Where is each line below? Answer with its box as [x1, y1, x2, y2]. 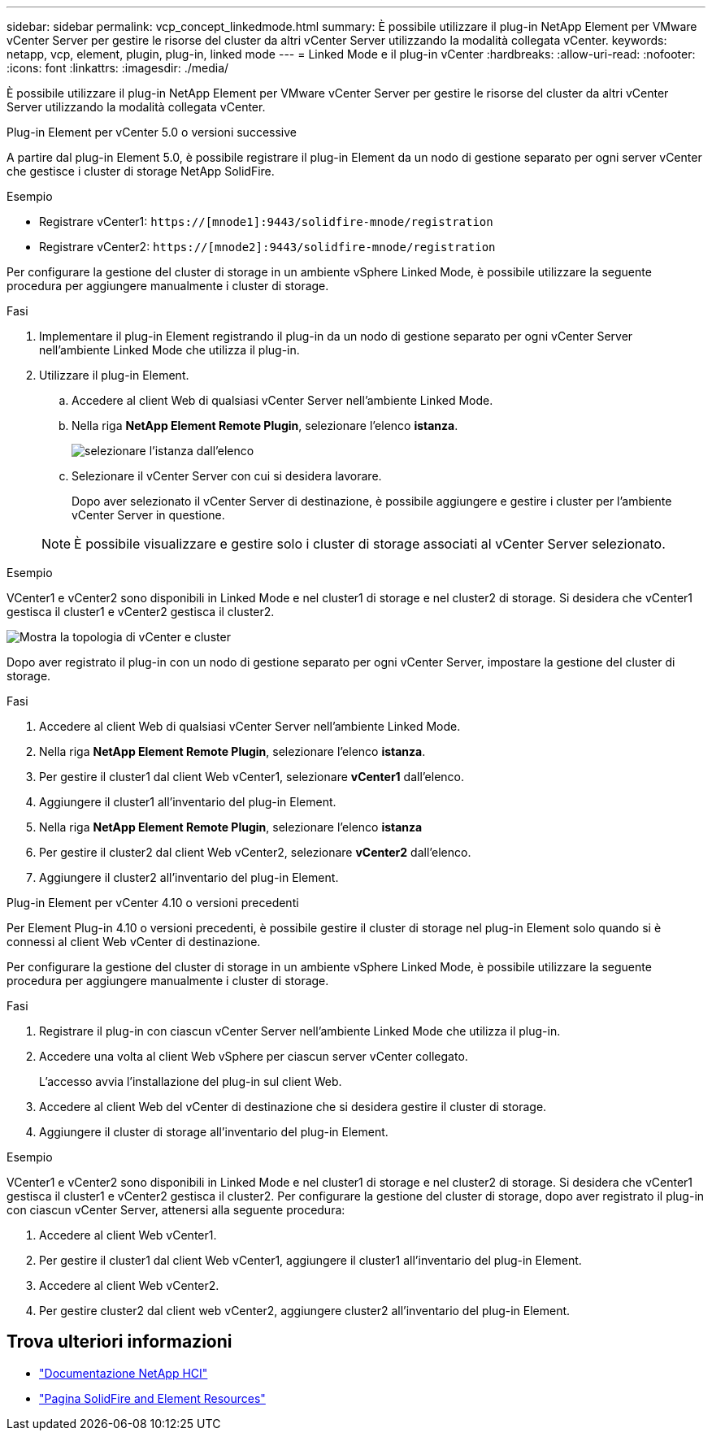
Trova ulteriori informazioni [7, 1331, 232, 1352]
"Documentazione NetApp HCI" [39, 1365, 208, 1380]
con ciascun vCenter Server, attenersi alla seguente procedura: [7, 1203, 345, 1217]
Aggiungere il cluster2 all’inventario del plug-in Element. [39, 870, 339, 884]
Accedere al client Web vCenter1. [39, 1228, 217, 1242]
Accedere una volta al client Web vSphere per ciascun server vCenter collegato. [39, 1049, 468, 1063]
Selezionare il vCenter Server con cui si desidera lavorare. [72, 469, 382, 483]
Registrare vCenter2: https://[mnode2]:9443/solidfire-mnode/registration [39, 240, 496, 254]
